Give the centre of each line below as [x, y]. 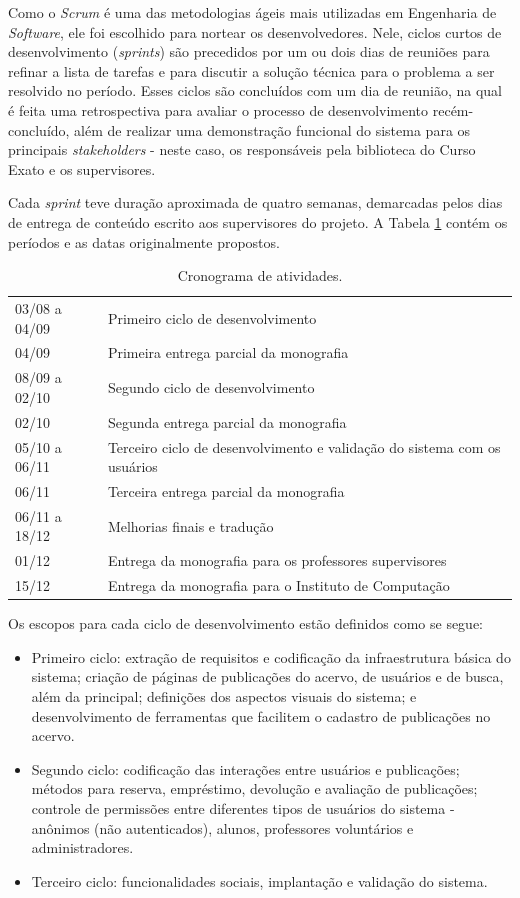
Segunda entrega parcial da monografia [227, 421]
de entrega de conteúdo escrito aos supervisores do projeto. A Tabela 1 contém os [258, 221]
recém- [453, 109]
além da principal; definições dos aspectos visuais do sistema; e [224, 695]
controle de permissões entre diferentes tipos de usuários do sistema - [243, 807]
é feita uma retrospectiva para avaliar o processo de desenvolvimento [218, 109]
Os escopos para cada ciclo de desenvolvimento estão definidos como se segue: [246, 623]
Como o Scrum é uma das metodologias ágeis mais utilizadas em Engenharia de [252, 12]
